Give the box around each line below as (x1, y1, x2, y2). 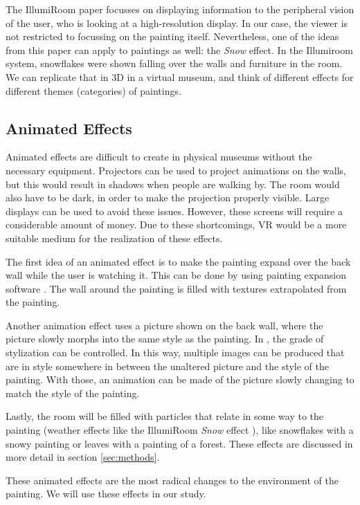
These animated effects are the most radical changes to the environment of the (6, 472, 339, 487)
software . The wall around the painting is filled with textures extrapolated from (6, 281, 347, 295)
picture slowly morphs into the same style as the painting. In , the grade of (6, 331, 324, 346)
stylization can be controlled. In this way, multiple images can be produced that (6, 345, 345, 360)
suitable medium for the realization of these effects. (6, 230, 223, 245)
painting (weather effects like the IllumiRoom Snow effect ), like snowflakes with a (6, 423, 354, 437)
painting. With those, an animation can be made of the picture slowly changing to (6, 372, 354, 387)
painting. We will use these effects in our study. (6, 486, 206, 501)
